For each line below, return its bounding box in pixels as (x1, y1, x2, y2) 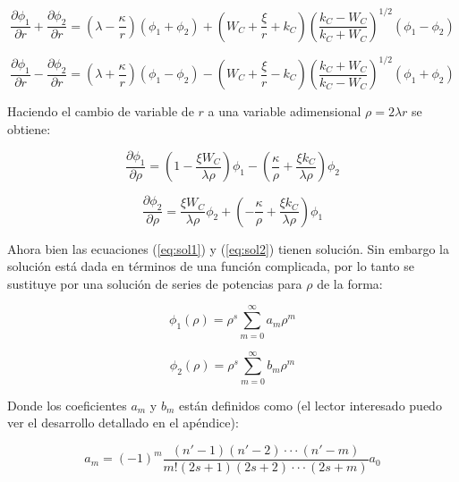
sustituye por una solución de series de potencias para (7, 274, 302, 292)
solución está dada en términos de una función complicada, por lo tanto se (7, 257, 414, 275)
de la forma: (317, 274, 383, 292)
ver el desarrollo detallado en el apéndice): (7, 413, 239, 432)
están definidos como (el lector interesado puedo (178, 395, 442, 414)
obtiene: (7, 119, 51, 138)
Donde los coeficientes (7, 395, 127, 414)
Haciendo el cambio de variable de (7, 102, 194, 120)
